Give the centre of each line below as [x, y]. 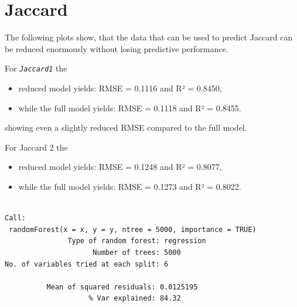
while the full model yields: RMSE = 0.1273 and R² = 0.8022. [130, 186]
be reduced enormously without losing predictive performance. [117, 48]
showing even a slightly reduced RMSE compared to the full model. [126, 127]
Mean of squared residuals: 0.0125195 [122, 287]
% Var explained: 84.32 [135, 299]
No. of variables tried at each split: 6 [87, 264]
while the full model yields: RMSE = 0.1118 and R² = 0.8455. [130, 108]
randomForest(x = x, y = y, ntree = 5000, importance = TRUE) [133, 229]
